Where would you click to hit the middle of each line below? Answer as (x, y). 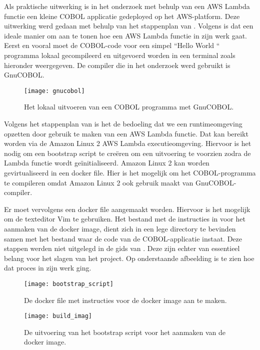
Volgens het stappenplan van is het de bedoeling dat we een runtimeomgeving (123, 123)
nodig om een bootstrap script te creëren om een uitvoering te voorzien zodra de (127, 153)
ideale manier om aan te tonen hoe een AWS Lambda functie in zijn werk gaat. (125, 35)
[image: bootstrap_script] (69, 284)
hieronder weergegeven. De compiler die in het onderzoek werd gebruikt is (117, 65)
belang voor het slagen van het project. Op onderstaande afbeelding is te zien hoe (129, 258)
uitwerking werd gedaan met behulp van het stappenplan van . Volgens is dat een (129, 26)
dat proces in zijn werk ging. (48, 268)
